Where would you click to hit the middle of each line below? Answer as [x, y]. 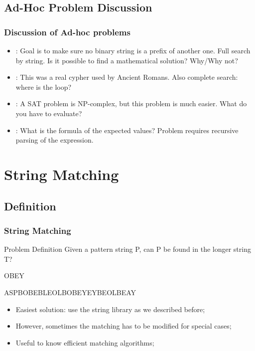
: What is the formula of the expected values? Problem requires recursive [127, 130]
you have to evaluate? [49, 113]
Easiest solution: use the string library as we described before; [110, 309]
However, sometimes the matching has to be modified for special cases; [124, 326]
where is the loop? [44, 87]
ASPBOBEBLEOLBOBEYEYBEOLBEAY [70, 292]
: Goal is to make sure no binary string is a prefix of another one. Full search [133, 50]
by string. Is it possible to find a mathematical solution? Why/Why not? [127, 60]
